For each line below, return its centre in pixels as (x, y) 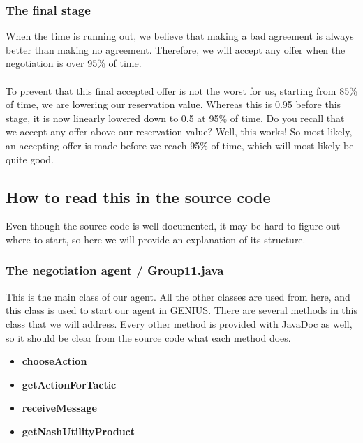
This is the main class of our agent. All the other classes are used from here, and (178, 296)
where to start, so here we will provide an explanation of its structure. (156, 239)
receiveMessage (59, 408)
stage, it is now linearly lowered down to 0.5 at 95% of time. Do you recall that (175, 118)
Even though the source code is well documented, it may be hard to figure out (173, 226)
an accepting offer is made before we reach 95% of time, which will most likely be (180, 145)
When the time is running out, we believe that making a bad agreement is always (180, 36)
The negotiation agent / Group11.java (115, 270)
